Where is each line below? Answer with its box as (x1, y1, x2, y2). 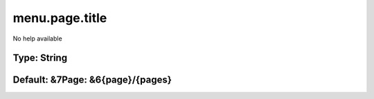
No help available (12, 34, 62, 43)
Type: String (12, 52, 68, 64)
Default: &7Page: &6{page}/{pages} (12, 74, 172, 86)
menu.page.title (12, 10, 107, 25)
